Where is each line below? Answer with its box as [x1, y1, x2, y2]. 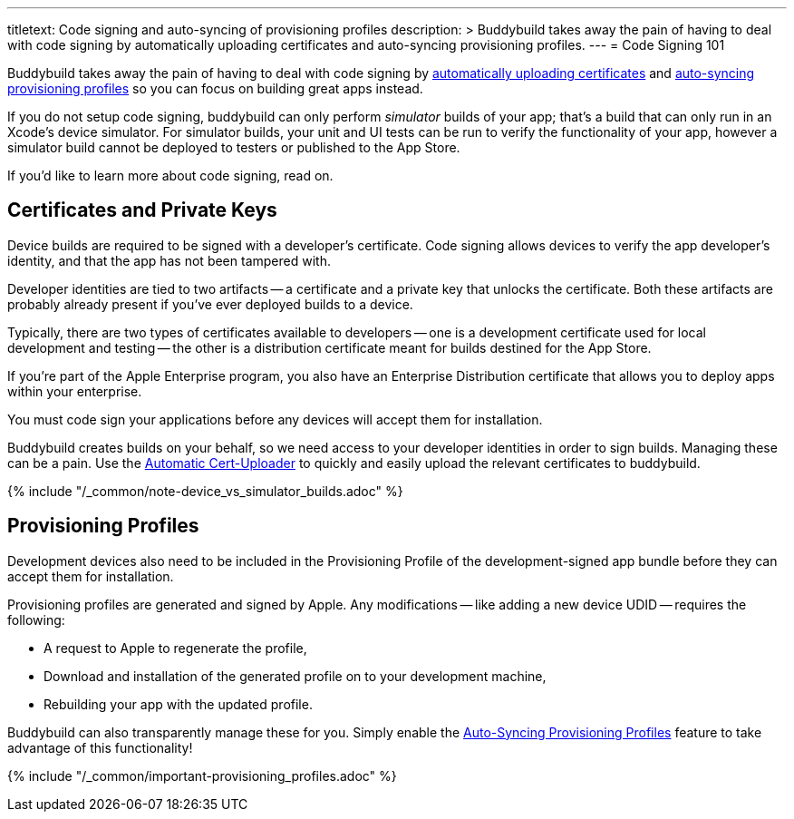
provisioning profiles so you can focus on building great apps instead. [7, 81, 423, 96]
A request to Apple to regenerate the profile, [44, 639, 307, 656]
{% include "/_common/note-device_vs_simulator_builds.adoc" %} [7, 483, 403, 499]
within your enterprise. [7, 383, 142, 399]
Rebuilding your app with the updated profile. [44, 696, 313, 712]
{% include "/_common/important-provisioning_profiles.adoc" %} [7, 767, 397, 784]
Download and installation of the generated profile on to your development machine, [44, 668, 547, 684]
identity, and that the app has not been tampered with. [7, 252, 331, 268]
